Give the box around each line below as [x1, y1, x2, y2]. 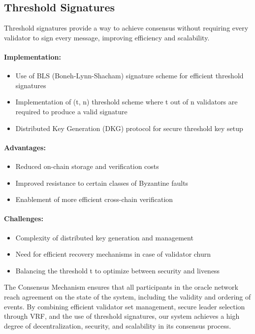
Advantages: [4, 142, 46, 152]
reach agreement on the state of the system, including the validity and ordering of [4, 291, 251, 301]
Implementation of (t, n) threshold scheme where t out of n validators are [15, 97, 238, 107]
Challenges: [4, 213, 43, 224]
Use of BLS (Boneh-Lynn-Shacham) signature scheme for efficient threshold [15, 70, 244, 81]
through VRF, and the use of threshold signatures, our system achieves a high [4, 311, 240, 321]
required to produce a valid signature [15, 106, 127, 116]
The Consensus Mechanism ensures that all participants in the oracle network [4, 282, 238, 292]
